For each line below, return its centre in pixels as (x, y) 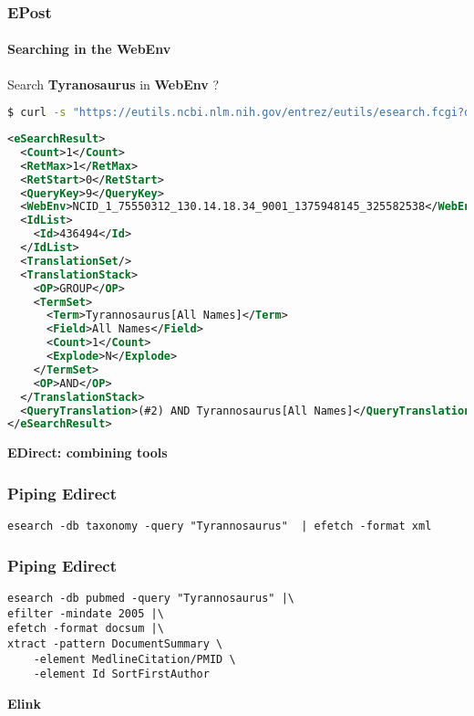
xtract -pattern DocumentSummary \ (115, 644)
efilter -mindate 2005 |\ (86, 613)
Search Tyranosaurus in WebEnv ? (113, 84)
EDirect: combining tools (88, 453)
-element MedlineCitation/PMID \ (134, 659)
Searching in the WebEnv (89, 49)
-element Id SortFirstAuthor (121, 674)
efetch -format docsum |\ (86, 629)
